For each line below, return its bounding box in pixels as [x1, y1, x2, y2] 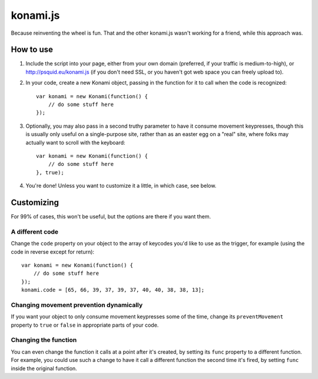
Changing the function [11, 336, 77, 344]
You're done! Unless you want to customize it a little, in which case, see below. [25, 182, 217, 189]
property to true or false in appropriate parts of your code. [11, 321, 159, 328]
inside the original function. [11, 365, 78, 372]
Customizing [11, 197, 59, 207]
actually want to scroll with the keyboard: [25, 139, 126, 146]
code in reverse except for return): [11, 248, 94, 255]
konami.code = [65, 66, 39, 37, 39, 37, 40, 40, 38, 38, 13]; [21, 287, 205, 294]
